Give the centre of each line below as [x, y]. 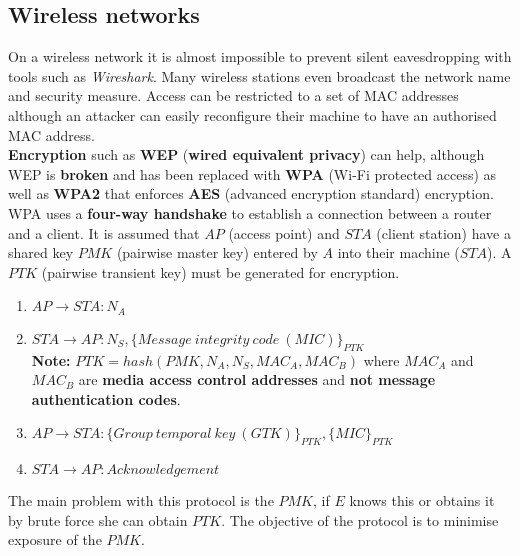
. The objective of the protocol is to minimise [360, 519]
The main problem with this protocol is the [141, 500]
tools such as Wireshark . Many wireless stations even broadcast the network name [259, 75]
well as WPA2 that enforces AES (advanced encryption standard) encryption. [251, 193]
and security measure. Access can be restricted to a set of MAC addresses [233, 95]
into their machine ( [398, 252]
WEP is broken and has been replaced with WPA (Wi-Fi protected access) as [252, 173]
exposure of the [55, 539]
